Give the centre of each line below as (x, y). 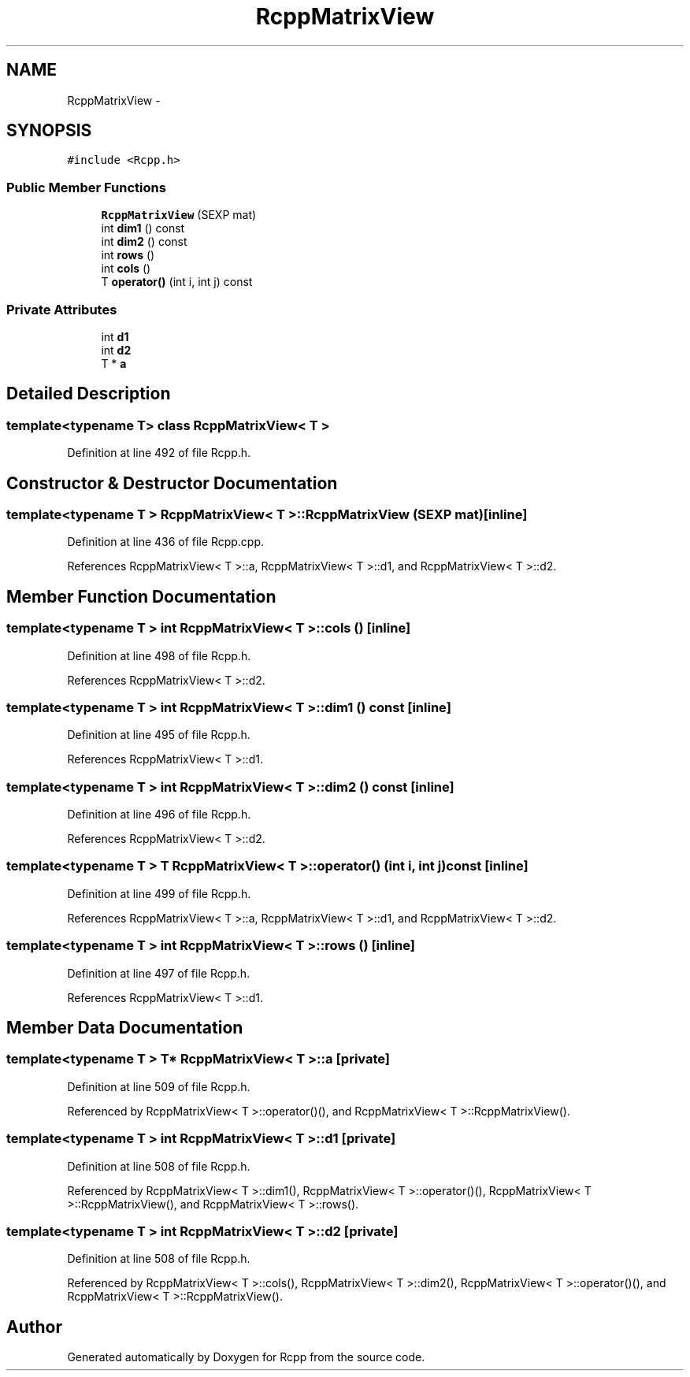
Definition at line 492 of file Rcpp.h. (159, 453)
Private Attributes (62, 309)
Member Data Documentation (125, 1028)
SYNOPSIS (49, 131)
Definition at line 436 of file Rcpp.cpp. (166, 542)
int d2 (116, 350)
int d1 (115, 336)
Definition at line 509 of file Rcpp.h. (159, 1086)
